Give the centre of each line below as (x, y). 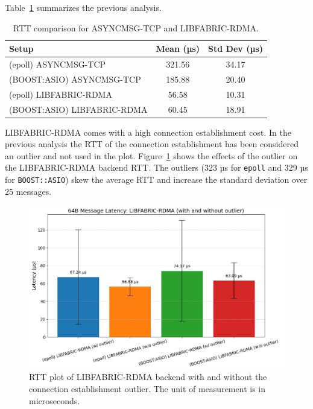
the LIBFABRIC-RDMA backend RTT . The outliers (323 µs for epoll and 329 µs (156, 167)
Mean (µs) (178, 49)
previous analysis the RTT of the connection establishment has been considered (152, 144)
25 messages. (28, 191)
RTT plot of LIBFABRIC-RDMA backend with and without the (148, 377)
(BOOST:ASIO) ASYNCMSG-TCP (75, 79)
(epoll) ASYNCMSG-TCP (58, 64)
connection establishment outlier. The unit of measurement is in (147, 389)
